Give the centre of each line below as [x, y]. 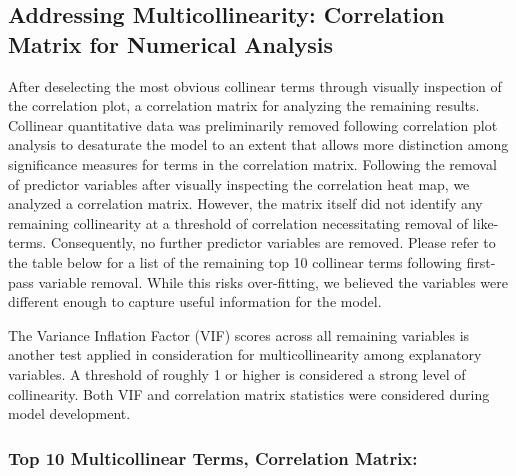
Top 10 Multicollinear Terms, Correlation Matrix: [213, 457]
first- [481, 261]
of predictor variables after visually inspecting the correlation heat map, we [239, 183]
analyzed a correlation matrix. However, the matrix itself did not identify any [245, 203]
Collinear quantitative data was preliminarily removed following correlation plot [253, 124]
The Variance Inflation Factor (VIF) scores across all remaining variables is [239, 334]
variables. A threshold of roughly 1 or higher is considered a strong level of [237, 373]
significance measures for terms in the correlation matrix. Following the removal [252, 163]
